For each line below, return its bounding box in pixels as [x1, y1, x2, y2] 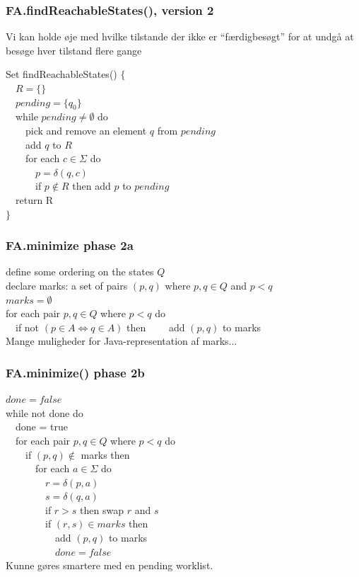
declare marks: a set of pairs [6, 278, 128, 292]
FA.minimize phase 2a [6, 236, 134, 254]
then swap [80, 502, 124, 517]
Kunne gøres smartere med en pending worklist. [6, 558, 213, 573]
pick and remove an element [25, 122, 147, 137]
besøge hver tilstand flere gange [6, 42, 142, 57]
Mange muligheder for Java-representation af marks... [6, 333, 237, 348]
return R [15, 192, 54, 207]
